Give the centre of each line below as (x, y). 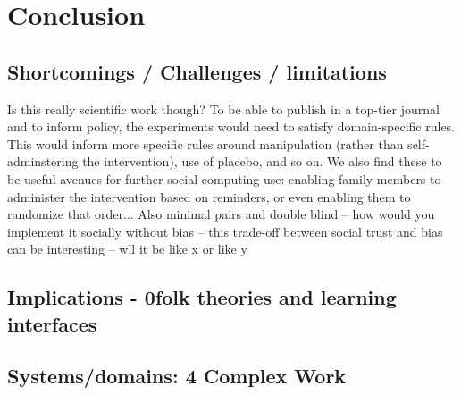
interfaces (52, 323)
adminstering (43, 161)
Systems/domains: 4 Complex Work (177, 376)
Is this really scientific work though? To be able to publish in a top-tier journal (223, 109)
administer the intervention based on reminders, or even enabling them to (209, 196)
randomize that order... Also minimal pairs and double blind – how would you (221, 214)
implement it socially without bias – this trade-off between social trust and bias (225, 231)
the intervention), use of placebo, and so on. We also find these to (262, 161)
